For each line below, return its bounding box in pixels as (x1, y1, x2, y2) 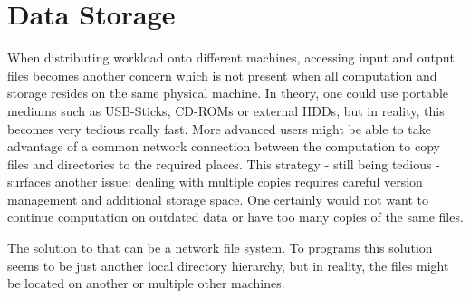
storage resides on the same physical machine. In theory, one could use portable (7, 83, 449, 102)
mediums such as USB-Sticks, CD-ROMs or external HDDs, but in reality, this (7, 101, 445, 120)
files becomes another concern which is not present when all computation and (7, 65, 437, 84)
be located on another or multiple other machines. (7, 274, 285, 293)
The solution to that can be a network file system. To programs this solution (7, 238, 433, 257)
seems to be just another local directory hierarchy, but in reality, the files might (7, 255, 449, 274)
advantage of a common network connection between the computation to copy (7, 137, 440, 156)
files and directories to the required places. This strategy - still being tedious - (7, 154, 440, 173)
